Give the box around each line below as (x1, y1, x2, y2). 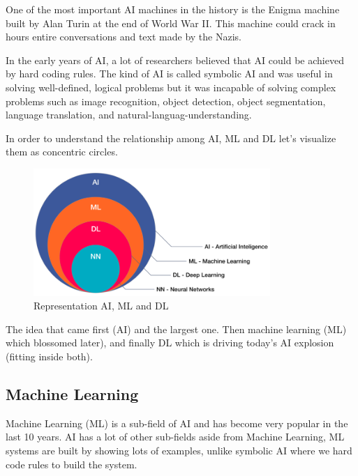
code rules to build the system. (6, 456, 137, 471)
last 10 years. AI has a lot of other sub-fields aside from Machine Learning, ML (6, 429, 345, 444)
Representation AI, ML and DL (33, 298, 169, 313)
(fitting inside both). (6, 349, 93, 364)
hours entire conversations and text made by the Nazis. (6, 29, 241, 44)
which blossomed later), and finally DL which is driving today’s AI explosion (6, 335, 334, 350)
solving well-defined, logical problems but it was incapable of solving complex (6, 79, 336, 94)
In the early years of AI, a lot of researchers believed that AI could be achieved (6, 52, 344, 67)
